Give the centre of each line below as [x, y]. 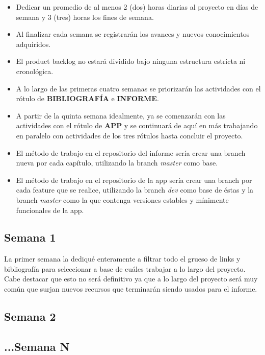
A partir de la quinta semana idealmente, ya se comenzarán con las [121, 115]
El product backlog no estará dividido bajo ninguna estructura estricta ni [131, 61]
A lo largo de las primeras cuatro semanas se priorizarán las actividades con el [138, 88]
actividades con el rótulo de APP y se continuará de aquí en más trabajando [137, 125]
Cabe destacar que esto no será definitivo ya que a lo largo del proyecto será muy [131, 279]
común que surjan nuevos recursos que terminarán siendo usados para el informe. [131, 289]
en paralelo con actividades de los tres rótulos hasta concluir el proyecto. [129, 135]
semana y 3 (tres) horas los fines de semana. [85, 17]
